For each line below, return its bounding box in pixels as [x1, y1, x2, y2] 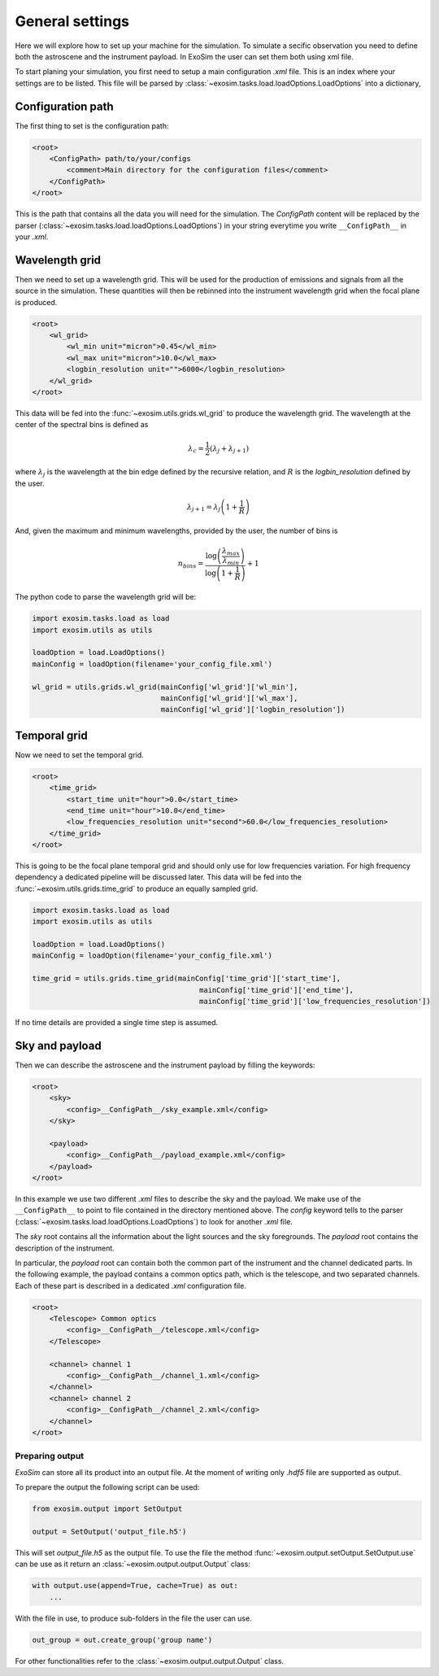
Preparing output [15, 1451, 85, 1462]
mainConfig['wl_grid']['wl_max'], [160, 693, 298, 703]
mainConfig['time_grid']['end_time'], [199, 985, 354, 994]
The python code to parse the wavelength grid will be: [15, 592, 197, 602]
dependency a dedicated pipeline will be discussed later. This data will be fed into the [15, 872, 302, 882]
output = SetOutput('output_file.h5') [32, 1526, 187, 1536]
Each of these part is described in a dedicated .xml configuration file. [15, 1281, 247, 1290]
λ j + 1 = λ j [187, 502, 221, 513]
